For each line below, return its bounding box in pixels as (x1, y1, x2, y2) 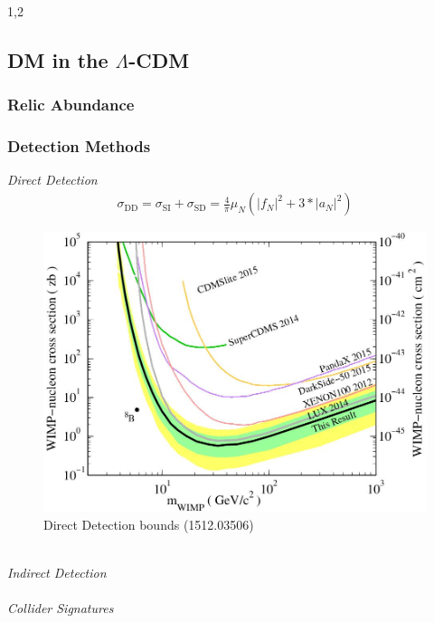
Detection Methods (7, 135, 151, 158)
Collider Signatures (7, 599, 114, 618)
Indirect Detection (7, 563, 107, 582)
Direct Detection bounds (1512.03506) (43, 514, 254, 533)
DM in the (7, 45, 108, 73)
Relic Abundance (7, 93, 135, 116)
